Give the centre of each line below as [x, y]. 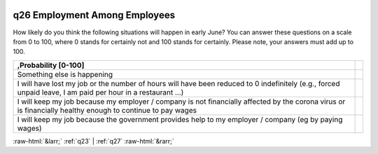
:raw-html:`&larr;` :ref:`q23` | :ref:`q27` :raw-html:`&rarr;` [93, 141]
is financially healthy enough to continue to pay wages [107, 110]
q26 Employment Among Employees [94, 15]
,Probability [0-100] [51, 65]
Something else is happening [65, 74]
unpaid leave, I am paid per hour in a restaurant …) [100, 92]
